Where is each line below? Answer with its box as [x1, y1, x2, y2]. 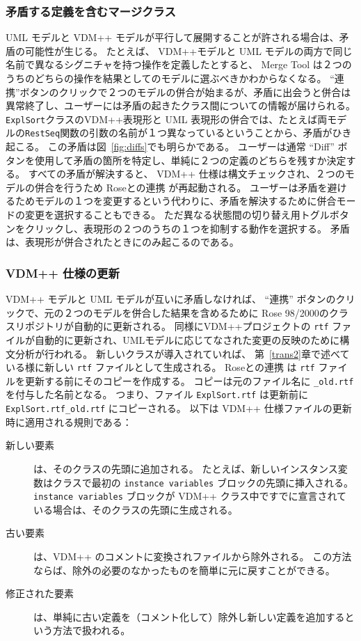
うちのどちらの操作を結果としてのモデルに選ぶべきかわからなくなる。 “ [6, 71, 335, 85]
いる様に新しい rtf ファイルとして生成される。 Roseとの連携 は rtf [6, 360, 315, 374]
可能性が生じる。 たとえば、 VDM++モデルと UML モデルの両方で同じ [24, 43, 353, 58]
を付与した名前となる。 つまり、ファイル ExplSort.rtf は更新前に [6, 387, 308, 402]
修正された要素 [6, 586, 74, 601]
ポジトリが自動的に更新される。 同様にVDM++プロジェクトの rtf [24, 319, 329, 333]
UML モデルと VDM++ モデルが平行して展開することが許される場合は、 [6, 30, 339, 45]
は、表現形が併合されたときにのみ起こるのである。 [6, 235, 239, 249]
